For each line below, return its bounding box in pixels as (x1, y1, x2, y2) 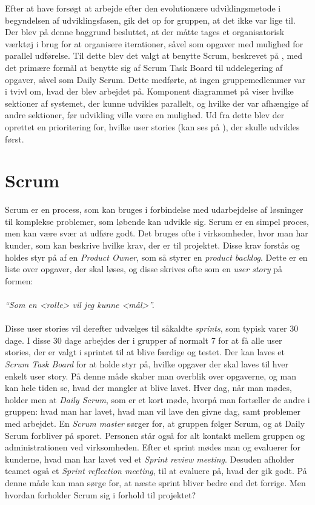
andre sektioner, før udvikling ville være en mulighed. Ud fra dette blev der (5, 109, 285, 121)
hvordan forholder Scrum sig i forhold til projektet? (5, 488, 196, 501)
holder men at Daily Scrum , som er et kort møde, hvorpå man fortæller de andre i (5, 393, 310, 406)
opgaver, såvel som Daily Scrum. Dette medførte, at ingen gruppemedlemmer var (5, 73, 306, 85)
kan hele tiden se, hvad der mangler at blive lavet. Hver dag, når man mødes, (5, 381, 292, 394)
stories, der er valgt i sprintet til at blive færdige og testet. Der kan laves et (5, 346, 285, 358)
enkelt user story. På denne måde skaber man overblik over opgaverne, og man (5, 369, 296, 382)
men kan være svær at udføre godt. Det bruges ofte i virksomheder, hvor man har (5, 227, 308, 239)
